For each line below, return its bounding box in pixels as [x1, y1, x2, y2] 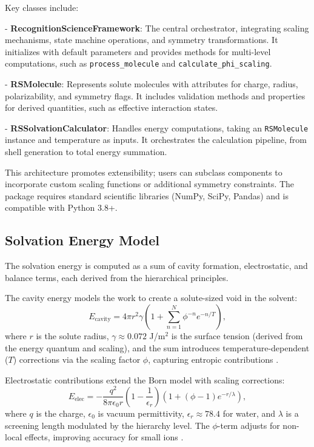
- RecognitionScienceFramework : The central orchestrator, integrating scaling [5, 21, 309, 34]
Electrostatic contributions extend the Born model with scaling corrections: [5, 373, 285, 386]
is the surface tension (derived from [171, 329, 303, 342]
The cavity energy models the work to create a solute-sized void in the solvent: [5, 291, 298, 304]
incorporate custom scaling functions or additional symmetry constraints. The [5, 177, 295, 190]
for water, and [222, 406, 276, 419]
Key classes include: [5, 1, 79, 13]
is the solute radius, [36, 329, 109, 342]
